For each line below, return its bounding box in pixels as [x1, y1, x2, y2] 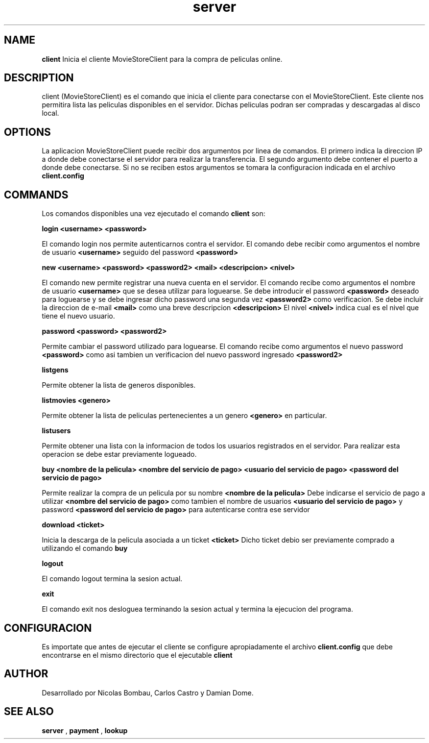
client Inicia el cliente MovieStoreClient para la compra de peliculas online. [42, 54, 283, 63]
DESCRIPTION [4, 72, 74, 84]
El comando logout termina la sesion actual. [42, 574, 183, 583]
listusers [42, 426, 71, 435]
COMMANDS [4, 188, 69, 201]
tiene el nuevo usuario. [42, 312, 115, 321]
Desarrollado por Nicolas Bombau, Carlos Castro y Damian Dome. [42, 688, 254, 697]
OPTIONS [4, 125, 51, 138]
